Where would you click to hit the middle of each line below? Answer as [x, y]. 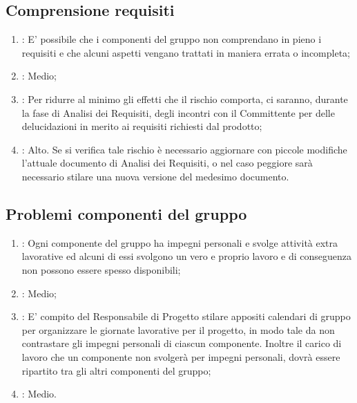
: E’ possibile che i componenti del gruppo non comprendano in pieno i [172, 39]
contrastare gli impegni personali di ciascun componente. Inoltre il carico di [182, 343]
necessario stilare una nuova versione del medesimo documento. [155, 176]
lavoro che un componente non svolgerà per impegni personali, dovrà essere [181, 356]
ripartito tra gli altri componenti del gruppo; [116, 370]
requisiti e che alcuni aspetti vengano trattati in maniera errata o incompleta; [186, 52]
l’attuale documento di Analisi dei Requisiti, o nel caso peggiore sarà [167, 163]
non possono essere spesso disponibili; [101, 269]
